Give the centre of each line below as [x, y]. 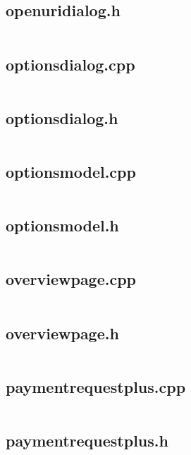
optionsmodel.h [62, 225]
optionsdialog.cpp [70, 64]
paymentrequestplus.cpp [96, 386]
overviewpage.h [62, 333]
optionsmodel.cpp [71, 171]
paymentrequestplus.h [87, 441]
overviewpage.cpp [71, 279]
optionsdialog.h [62, 117]
